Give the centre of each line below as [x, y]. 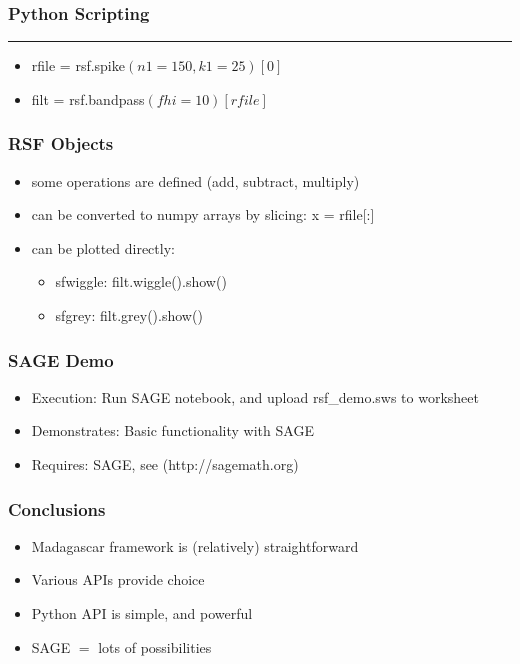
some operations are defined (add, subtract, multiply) [195, 180]
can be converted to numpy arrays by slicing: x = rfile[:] [203, 214]
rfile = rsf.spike [78, 65]
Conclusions [57, 508]
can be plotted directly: [103, 247]
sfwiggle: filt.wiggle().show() [141, 281]
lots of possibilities [155, 646]
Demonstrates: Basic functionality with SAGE [172, 430]
